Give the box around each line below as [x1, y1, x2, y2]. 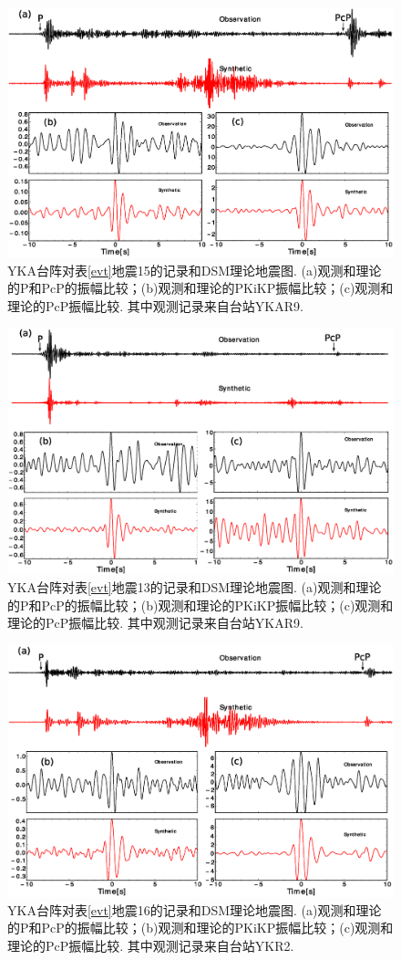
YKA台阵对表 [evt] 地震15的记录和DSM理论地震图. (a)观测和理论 [7, 260, 382, 279]
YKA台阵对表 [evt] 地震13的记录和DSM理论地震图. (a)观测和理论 [7, 578, 382, 597]
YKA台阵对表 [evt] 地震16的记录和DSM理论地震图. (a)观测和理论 [7, 900, 382, 919]
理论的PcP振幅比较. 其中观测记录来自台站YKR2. [7, 935, 294, 955]
